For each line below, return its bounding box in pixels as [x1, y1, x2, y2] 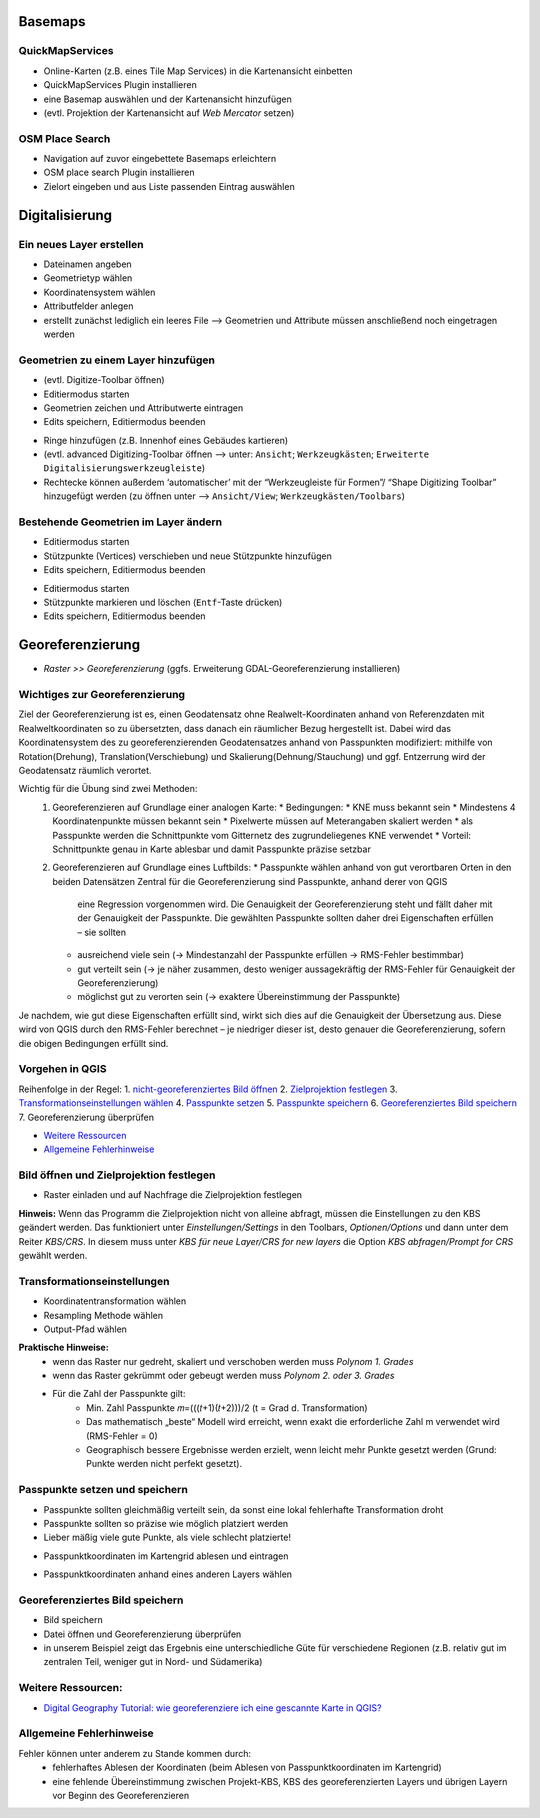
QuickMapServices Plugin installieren [43, 79, 197, 91]
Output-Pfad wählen [43, 1323, 127, 1335]
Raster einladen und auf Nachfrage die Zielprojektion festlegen [43, 1189, 303, 1201]
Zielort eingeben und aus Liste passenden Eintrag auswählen [43, 180, 295, 192]
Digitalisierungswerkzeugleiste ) [43, 462, 205, 474]
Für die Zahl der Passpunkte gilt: [52, 1388, 186, 1400]
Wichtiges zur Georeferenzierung [18, 688, 185, 701]
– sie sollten [77, 926, 127, 938]
